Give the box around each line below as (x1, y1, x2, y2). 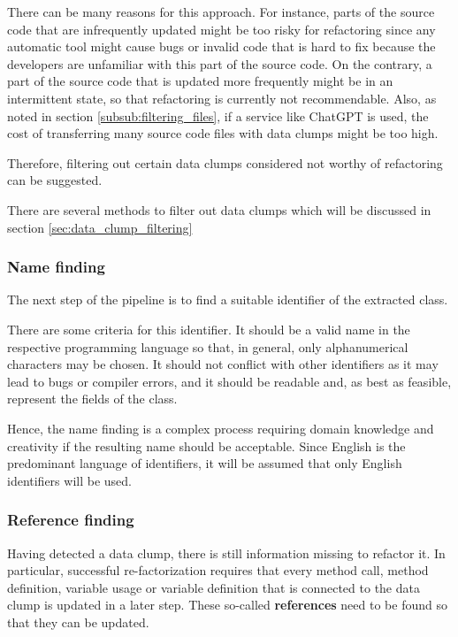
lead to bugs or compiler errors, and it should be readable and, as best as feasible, (7, 372, 452, 390)
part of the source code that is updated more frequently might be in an (7, 72, 393, 90)
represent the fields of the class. (7, 389, 178, 408)
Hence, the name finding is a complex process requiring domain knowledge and (7, 418, 434, 437)
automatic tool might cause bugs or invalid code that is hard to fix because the (7, 37, 436, 56)
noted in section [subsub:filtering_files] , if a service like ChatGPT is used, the (7, 106, 429, 125)
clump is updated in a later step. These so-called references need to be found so (7, 595, 447, 614)
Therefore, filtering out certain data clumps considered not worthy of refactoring (7, 153, 443, 172)
